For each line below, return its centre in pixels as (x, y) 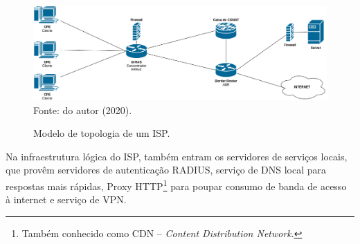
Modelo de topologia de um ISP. (102, 133)
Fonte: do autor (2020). (83, 110)
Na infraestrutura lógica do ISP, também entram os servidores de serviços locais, (177, 156)
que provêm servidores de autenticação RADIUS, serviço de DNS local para (166, 170)
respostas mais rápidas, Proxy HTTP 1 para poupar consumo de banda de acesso (176, 185)
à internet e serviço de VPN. (66, 199)
